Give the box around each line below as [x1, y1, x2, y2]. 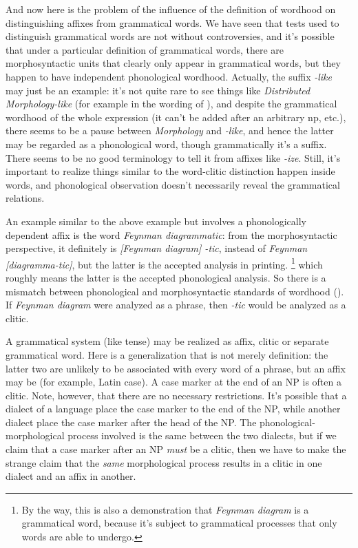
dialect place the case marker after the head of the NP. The [6, 414, 257, 429]
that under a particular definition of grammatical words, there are [6, 42, 284, 56]
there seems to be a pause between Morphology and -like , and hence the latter [6, 123, 334, 138]
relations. [6, 191, 45, 205]
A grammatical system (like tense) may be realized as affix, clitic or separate [6, 334, 329, 348]
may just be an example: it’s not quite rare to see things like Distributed [6, 83, 310, 97]
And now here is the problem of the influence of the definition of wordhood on [6, 2, 336, 16]
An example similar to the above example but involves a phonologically [6, 213, 306, 228]
